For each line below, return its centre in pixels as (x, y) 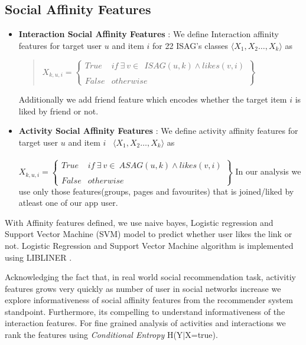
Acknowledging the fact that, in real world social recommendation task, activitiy (150, 277)
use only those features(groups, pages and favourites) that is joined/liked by (156, 191)
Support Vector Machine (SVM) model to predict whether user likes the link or (149, 234)
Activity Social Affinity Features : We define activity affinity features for (158, 131)
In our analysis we (268, 171)
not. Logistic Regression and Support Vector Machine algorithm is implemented (149, 245)
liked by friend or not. (58, 111)
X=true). (201, 335)
